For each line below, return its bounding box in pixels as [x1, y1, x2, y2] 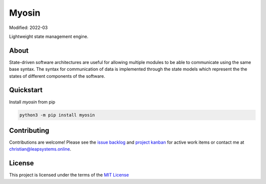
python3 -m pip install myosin [19, 112, 96, 118]
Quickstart [9, 86, 43, 94]
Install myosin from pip [9, 99, 56, 105]
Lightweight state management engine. [9, 33, 89, 39]
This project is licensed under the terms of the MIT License [9, 172, 129, 178]
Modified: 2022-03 [9, 25, 48, 31]
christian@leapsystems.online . [9, 146, 71, 152]
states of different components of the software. [9, 73, 105, 79]
